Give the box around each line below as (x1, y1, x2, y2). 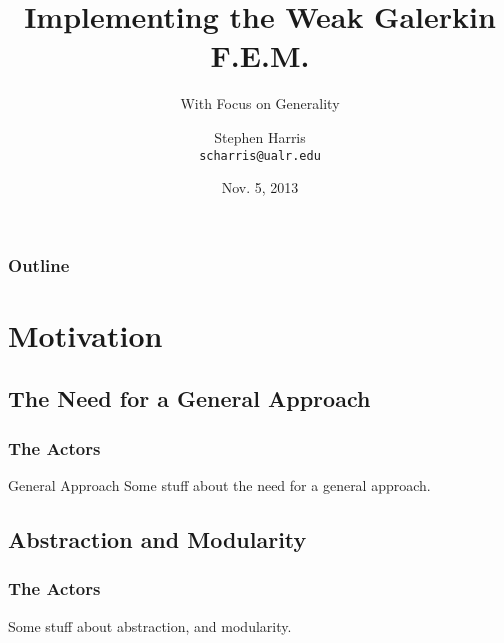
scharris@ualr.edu (199, 148, 321, 163)
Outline (8, 252, 70, 277)
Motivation (8, 314, 163, 355)
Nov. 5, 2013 (221, 177, 299, 198)
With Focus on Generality (180, 93, 340, 114)
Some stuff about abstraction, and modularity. (8, 615, 292, 636)
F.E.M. (210, 35, 310, 76)
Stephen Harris (214, 126, 306, 147)
